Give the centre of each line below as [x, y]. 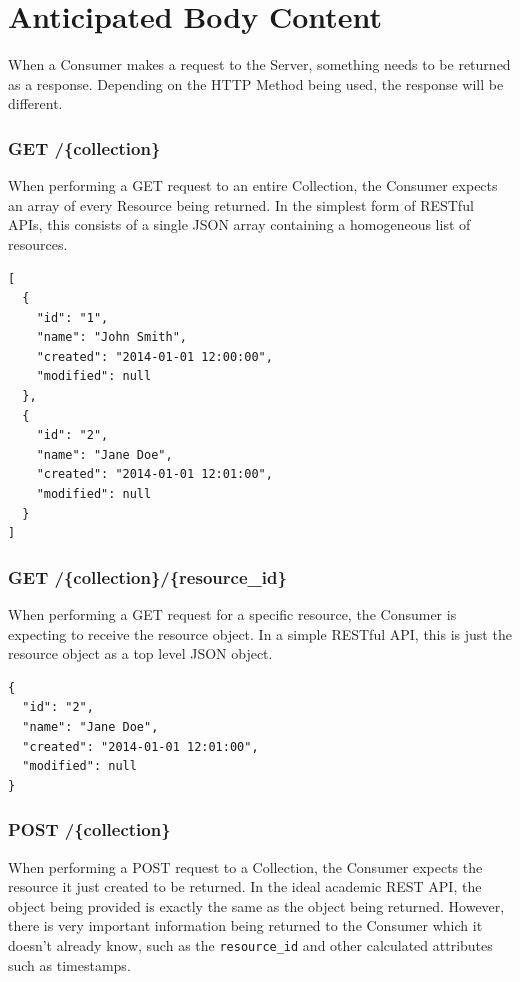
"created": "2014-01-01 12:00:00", [154, 356]
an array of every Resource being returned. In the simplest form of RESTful [241, 204]
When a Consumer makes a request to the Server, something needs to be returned [259, 64]
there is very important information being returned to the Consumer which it [245, 925]
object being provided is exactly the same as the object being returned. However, [256, 905]
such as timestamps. [69, 964]
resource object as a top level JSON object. [140, 653]
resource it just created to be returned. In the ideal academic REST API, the [245, 886]
